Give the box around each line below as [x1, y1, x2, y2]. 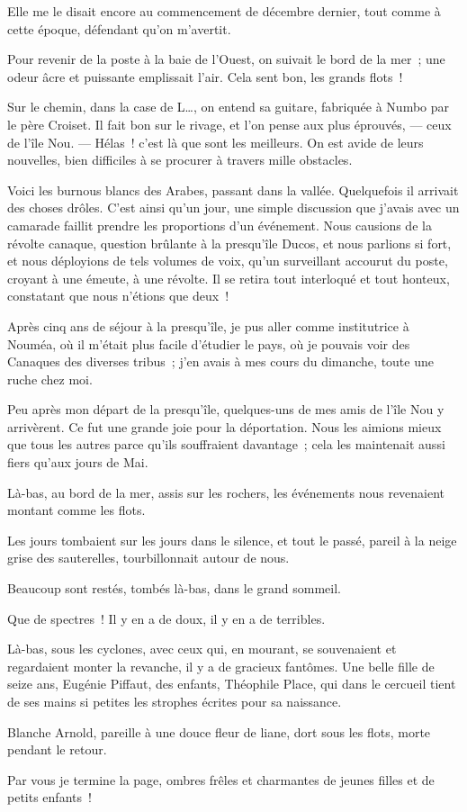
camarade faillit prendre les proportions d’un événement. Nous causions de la [7, 215, 432, 234]
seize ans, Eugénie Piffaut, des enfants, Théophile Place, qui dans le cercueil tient [7, 674, 456, 693]
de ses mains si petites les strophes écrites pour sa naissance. [7, 692, 342, 710]
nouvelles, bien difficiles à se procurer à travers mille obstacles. [7, 150, 353, 169]
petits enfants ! [7, 788, 92, 807]
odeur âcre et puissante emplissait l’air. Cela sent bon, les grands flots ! [7, 67, 403, 86]
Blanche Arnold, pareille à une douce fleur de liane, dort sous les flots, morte [7, 722, 431, 741]
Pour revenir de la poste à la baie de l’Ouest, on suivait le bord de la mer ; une [7, 50, 445, 68]
